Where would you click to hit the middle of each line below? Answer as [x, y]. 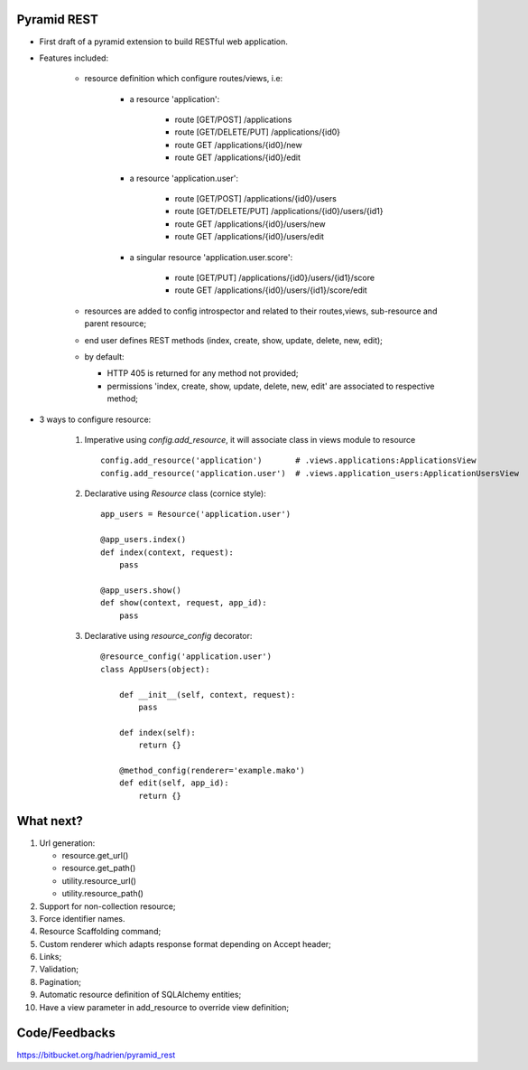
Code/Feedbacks [66, 1033]
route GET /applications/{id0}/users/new [250, 224]
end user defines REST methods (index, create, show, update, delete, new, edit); [234, 340]
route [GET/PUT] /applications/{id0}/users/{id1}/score [274, 277]
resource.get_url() [95, 855]
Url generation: [67, 843]
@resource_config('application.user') [186, 657]
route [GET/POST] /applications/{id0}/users [256, 199]
